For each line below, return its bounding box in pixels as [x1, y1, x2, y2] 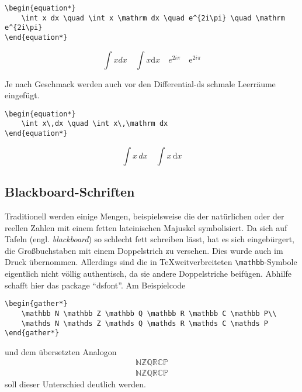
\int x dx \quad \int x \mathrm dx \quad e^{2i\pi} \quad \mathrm [21, 13, 285, 22]
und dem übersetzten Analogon [5, 345, 117, 357]
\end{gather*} [5, 329, 60, 338]
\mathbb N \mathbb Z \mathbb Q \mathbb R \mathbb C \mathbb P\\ [21, 309, 277, 318]
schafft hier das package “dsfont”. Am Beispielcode [5, 278, 186, 291]
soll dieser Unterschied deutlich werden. [5, 378, 146, 390]
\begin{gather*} [5, 300, 68, 308]
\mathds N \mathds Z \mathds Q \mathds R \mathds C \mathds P [21, 319, 269, 328]
